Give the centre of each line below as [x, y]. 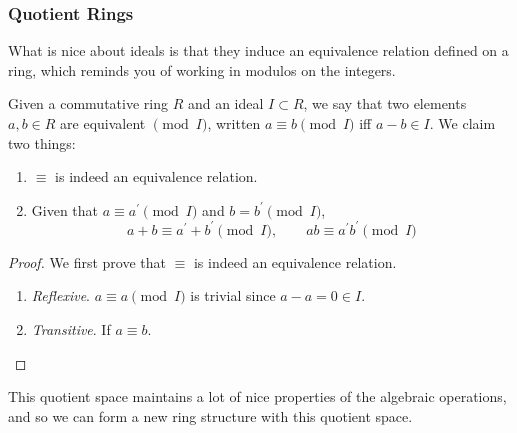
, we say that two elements [385, 103]
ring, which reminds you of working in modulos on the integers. [202, 69]
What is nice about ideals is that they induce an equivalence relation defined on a [258, 50]
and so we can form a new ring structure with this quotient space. [210, 415]
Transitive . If [71, 329]
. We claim [462, 123]
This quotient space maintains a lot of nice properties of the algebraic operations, [257, 396]
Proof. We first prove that [87, 261]
